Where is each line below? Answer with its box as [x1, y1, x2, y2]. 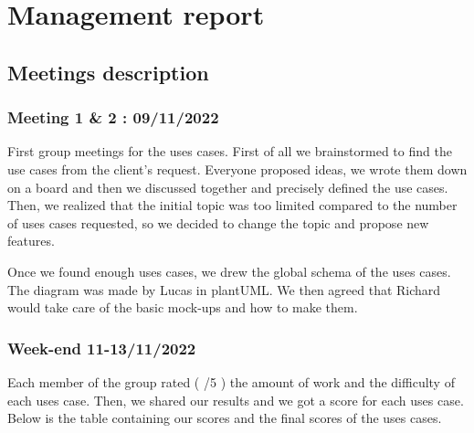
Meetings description [7, 58, 209, 86]
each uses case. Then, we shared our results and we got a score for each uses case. [7, 390, 464, 409]
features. [7, 231, 55, 250]
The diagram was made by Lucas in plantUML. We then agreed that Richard [7, 280, 441, 299]
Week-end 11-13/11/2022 [7, 336, 196, 359]
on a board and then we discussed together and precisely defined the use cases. [7, 177, 448, 196]
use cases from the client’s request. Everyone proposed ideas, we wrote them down [7, 159, 468, 178]
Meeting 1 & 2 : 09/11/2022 [7, 106, 219, 129]
